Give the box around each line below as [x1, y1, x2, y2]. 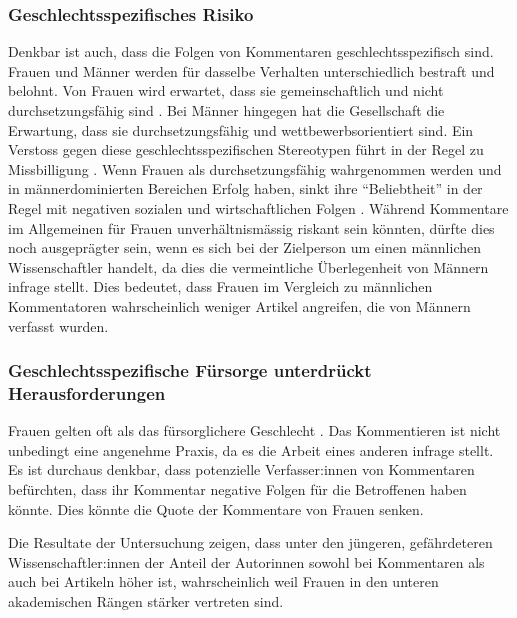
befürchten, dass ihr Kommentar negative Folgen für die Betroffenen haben [8, 479, 467, 500]
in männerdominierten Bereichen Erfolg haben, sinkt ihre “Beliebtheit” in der [8, 178, 483, 199]
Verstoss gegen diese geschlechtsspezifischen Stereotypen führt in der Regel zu [8, 139, 484, 160]
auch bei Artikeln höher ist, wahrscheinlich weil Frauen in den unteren [8, 571, 439, 592]
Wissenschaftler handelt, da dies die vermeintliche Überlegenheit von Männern [8, 256, 489, 277]
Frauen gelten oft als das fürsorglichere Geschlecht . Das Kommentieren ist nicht [8, 420, 501, 441]
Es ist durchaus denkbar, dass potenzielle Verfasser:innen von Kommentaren [8, 459, 475, 480]
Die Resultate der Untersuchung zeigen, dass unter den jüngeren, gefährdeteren [8, 532, 493, 553]
